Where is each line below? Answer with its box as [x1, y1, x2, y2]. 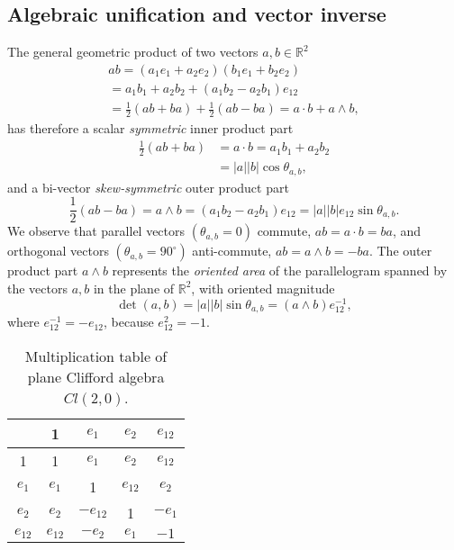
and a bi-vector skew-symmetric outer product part [7, 177, 289, 196]
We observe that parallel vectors [7, 221, 186, 240]
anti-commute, [192, 241, 272, 260]
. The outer [368, 241, 432, 260]
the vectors [7, 278, 68, 297]
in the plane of [93, 278, 175, 297]
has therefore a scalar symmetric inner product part [7, 119, 294, 138]
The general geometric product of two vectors [7, 42, 259, 61]
